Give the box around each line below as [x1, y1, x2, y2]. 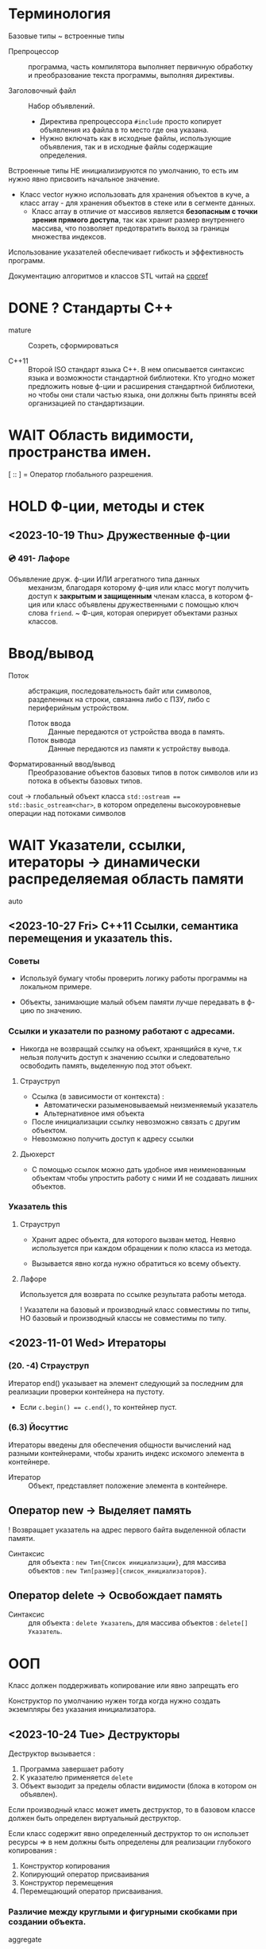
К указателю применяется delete [19, 1772, 133, 1782]
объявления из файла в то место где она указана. [39, 125, 209, 134]
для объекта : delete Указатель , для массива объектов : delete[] [28, 1618, 249, 1628]
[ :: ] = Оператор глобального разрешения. [8, 469, 153, 479]
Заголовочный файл [8, 85, 77, 95]
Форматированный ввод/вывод [8, 759, 115, 768]
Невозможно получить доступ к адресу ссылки [31, 1134, 195, 1143]
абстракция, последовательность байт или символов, [28, 685, 212, 696]
